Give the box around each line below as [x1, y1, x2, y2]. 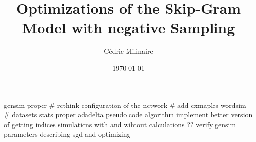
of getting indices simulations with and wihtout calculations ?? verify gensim [4, 119, 236, 129]
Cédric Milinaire [104, 46, 153, 56]
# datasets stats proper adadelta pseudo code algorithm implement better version [4, 109, 253, 120]
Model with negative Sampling [22, 17, 235, 37]
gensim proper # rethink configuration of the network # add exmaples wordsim [4, 100, 246, 110]
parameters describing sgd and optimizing [4, 129, 130, 139]
